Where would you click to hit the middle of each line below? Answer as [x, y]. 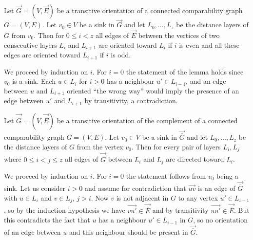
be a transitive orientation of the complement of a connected [147, 120]
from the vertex [100, 146]
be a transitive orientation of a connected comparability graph [150, 10]
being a [227, 176]
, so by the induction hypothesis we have [65, 210]
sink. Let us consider [35, 188]
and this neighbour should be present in [128, 232]
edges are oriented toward [42, 55]
